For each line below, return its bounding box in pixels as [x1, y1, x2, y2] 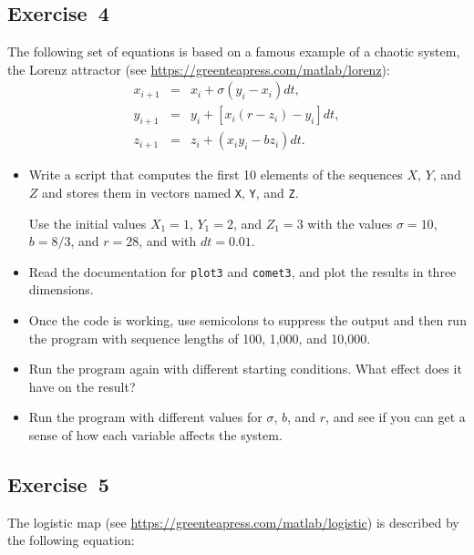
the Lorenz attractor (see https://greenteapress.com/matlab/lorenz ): [7, 59, 390, 78]
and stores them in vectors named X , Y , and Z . [42, 182, 299, 201]
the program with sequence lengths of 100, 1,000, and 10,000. [28, 328, 371, 347]
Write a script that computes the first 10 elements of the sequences [28, 165, 403, 184]
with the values [307, 213, 393, 232]
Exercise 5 [7, 469, 109, 498]
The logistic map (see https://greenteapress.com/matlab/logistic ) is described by [7, 512, 459, 531]
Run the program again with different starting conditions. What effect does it [28, 359, 462, 378]
